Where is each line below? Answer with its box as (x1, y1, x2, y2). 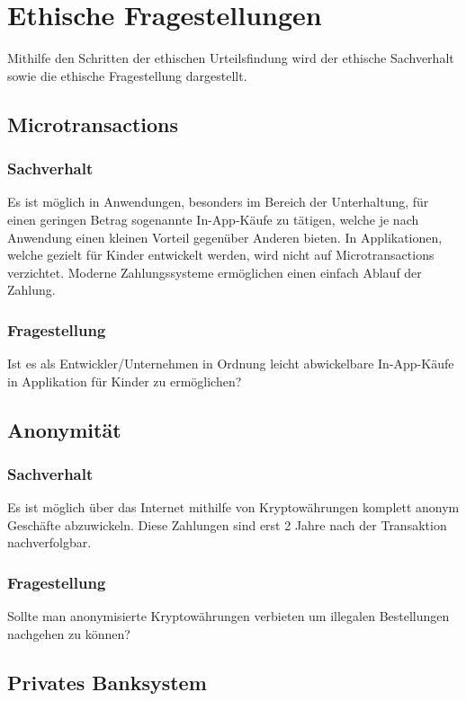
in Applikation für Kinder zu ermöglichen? (7, 371, 242, 390)
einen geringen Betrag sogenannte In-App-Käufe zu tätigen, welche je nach (7, 209, 419, 228)
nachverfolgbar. (7, 533, 92, 552)
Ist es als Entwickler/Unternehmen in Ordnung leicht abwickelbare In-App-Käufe (7, 354, 454, 373)
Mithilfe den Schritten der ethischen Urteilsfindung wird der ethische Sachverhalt (7, 49, 454, 67)
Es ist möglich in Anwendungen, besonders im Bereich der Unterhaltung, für (7, 192, 429, 211)
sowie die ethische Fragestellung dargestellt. (7, 66, 247, 84)
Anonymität (7, 415, 121, 443)
